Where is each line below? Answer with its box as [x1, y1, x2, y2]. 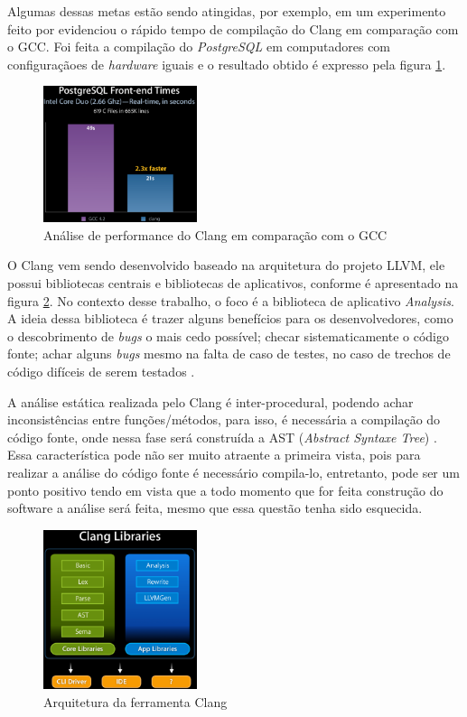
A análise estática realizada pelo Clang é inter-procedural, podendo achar [7, 392, 414, 411]
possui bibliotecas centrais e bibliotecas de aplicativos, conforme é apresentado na [7, 274, 459, 293]
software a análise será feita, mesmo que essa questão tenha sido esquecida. [7, 498, 423, 517]
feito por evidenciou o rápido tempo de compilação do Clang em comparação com [7, 19, 459, 38]
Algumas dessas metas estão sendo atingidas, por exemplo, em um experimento [7, 2, 446, 20]
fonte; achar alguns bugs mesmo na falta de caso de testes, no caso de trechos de [7, 344, 451, 363]
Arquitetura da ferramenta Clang [43, 692, 228, 711]
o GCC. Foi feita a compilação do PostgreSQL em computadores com [7, 37, 391, 56]
